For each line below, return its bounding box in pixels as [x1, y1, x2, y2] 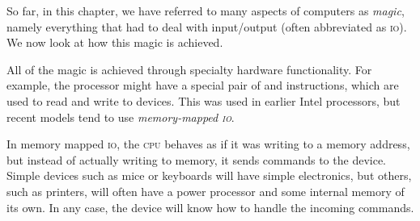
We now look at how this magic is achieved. [6, 34, 223, 51]
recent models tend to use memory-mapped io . [6, 108, 235, 125]
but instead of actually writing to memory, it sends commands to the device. [6, 151, 386, 168]
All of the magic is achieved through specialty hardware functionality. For [6, 60, 372, 77]
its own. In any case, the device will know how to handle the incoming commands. [6, 198, 414, 215]
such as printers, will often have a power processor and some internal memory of [6, 182, 405, 199]
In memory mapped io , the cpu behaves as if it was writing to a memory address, [6, 136, 410, 152]
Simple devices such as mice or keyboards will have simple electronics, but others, [6, 167, 412, 184]
